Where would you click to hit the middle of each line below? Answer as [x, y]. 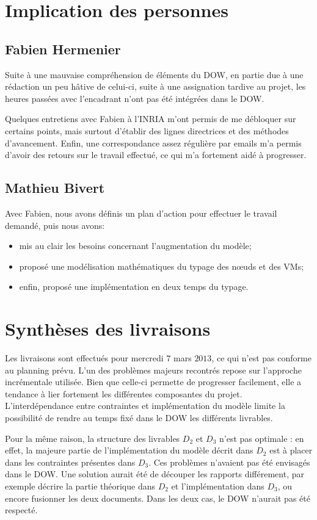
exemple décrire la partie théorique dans [80, 486]
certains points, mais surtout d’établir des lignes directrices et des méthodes [147, 130]
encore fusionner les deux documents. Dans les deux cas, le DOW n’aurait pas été [158, 498]
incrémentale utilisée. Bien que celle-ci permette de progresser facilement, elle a [153, 382]
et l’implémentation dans [218, 486]
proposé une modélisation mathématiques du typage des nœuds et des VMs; [162, 266]
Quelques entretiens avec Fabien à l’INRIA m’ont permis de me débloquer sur [151, 119]
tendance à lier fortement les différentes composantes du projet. [124, 393]
